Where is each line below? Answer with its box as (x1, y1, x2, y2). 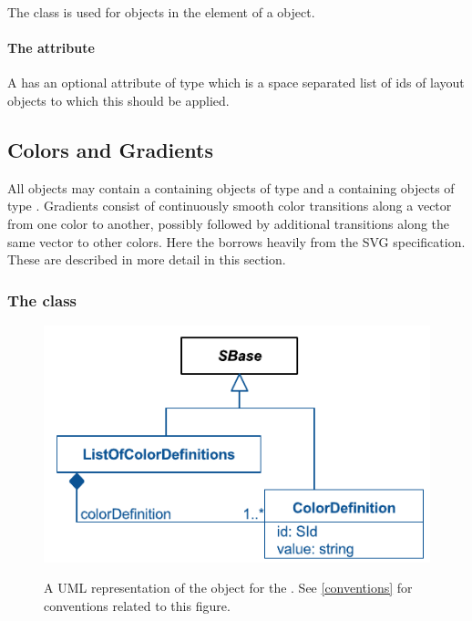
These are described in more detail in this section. (7, 250, 286, 269)
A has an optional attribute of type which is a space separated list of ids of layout (7, 73, 465, 92)
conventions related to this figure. (44, 595, 231, 615)
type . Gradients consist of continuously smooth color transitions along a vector (7, 196, 452, 215)
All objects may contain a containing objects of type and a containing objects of (7, 178, 455, 197)
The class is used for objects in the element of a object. (7, 3, 315, 21)
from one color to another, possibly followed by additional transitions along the (7, 213, 450, 233)
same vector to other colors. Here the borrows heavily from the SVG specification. (7, 232, 466, 251)
